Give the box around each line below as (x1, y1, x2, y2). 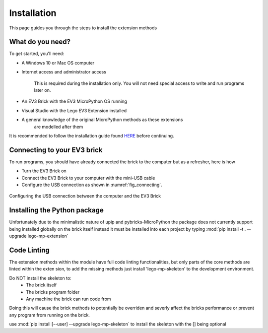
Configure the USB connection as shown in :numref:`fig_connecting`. (21, 182, 162, 188)
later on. (34, 87, 51, 93)
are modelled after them (34, 124, 83, 130)
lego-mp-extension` (27, 233, 69, 239)
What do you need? (9, 38, 71, 46)
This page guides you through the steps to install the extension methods (9, 25, 157, 31)
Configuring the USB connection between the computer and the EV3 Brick (9, 193, 161, 199)
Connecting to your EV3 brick (9, 145, 103, 154)
